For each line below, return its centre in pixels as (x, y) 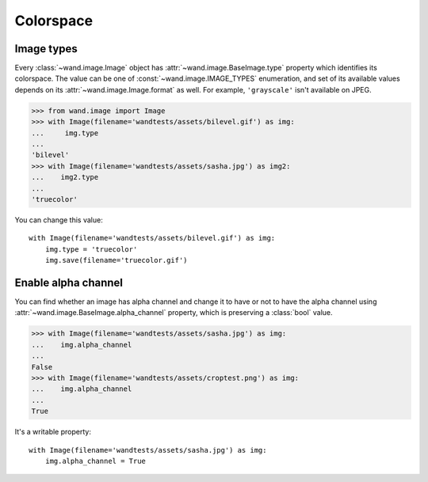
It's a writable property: (53, 432)
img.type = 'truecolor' (91, 249)
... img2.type (65, 177)
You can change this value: (59, 220)
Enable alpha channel (69, 282)
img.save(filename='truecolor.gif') (116, 260)
